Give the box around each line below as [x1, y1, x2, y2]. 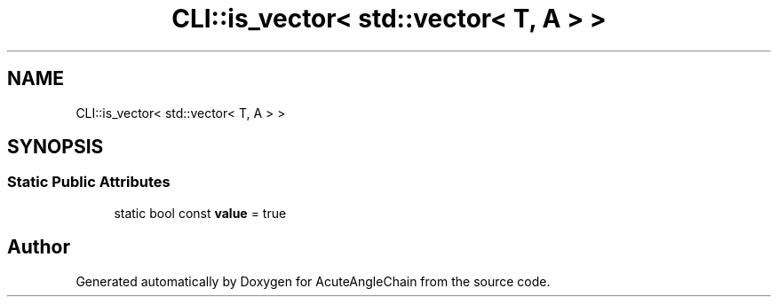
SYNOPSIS [7, 136, 104, 159]
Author [7, 236, 70, 259]
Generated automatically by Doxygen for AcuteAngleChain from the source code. [75, 273, 551, 289]
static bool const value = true [114, 205, 287, 221]
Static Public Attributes [7, 173, 171, 191]
